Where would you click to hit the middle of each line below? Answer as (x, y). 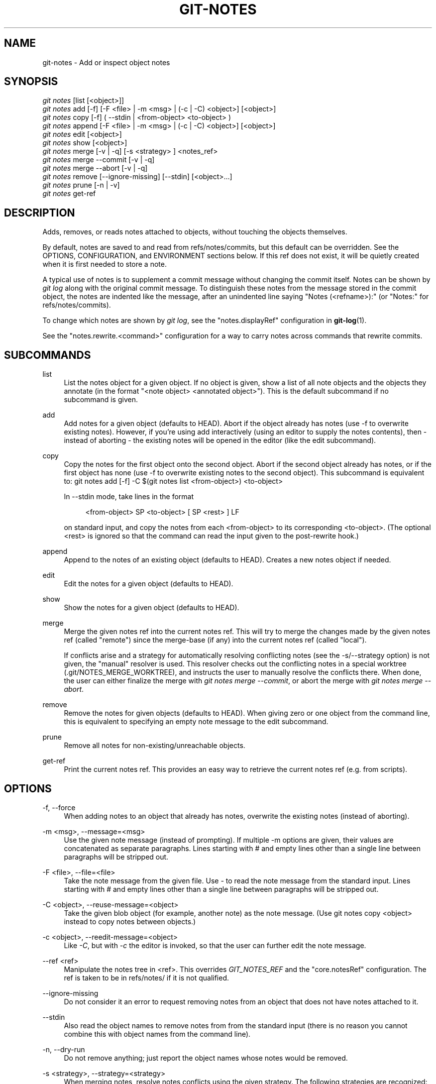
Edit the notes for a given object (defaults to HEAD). (149, 584)
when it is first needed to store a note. (105, 264)
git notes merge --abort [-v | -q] (95, 168)
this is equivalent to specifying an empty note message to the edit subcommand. (196, 722)
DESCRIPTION (40, 213)
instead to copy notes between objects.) (130, 921)
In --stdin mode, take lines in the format (129, 497)
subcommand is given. (101, 400)
